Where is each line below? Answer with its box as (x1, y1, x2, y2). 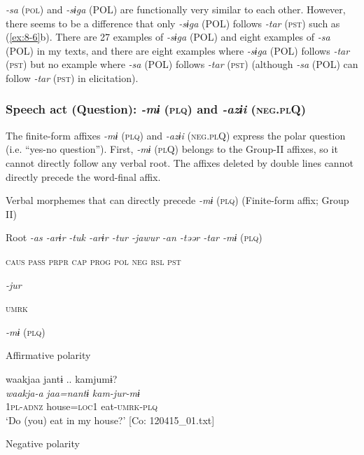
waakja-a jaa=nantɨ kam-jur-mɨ (6, 385, 140, 400)
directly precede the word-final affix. (6, 169, 161, 184)
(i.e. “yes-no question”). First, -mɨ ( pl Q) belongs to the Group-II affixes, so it (6, 142, 338, 156)
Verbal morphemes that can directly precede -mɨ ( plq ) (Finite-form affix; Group (6, 193, 349, 208)
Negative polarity (6, 436, 80, 451)
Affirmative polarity (6, 348, 91, 362)
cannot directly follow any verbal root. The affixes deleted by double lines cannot (6, 155, 353, 170)
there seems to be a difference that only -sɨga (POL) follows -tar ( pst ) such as (6, 15, 340, 30)
